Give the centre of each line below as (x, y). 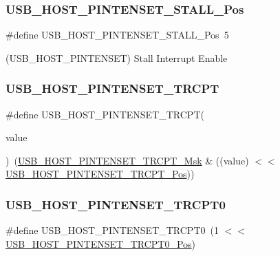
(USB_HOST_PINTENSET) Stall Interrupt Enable (117, 57)
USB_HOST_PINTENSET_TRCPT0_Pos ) (101, 243)
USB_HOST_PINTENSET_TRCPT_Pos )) (100, 174)
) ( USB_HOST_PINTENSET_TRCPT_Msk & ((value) (127, 160)
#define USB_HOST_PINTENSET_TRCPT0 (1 (112, 230)
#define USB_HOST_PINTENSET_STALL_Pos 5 (117, 35)
